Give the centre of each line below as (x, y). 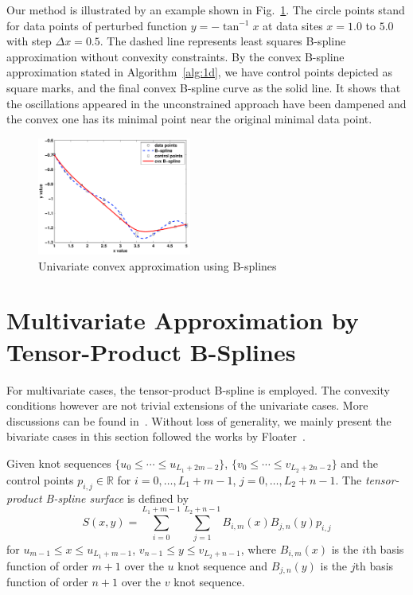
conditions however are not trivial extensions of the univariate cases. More (187, 405)
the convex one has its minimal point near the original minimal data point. (189, 119)
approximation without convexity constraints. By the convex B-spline (175, 56)
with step (29, 41)
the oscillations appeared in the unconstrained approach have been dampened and (206, 103)
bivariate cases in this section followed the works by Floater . (156, 436)
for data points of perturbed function (97, 25)
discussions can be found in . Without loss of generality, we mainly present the (199, 420)
